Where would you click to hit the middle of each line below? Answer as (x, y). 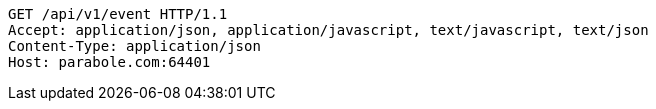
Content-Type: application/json (134, 46)
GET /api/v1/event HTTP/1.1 (118, 14)
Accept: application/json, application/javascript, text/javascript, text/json (328, 30)
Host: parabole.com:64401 (109, 62)
